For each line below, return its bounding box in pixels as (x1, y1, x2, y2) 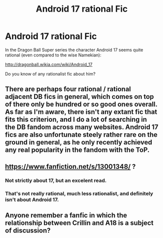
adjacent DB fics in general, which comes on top (5, 92, 154, 101)
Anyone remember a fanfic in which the (5, 211, 127, 220)
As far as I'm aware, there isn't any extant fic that (5, 108, 157, 116)
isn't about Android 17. (5, 196, 59, 203)
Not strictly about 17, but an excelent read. (5, 177, 107, 183)
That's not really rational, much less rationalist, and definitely (5, 190, 153, 197)
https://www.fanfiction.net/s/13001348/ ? (5, 162, 136, 171)
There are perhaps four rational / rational (5, 85, 131, 93)
